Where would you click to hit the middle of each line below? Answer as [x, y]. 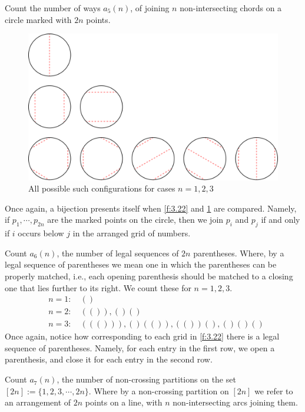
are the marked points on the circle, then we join [135, 220]
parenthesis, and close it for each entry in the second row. [109, 359]
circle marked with [38, 19]
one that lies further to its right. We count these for [98, 287]
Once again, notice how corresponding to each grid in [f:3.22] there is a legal [142, 336]
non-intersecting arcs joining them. [235, 402]
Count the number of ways [53, 8]
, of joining [150, 8]
